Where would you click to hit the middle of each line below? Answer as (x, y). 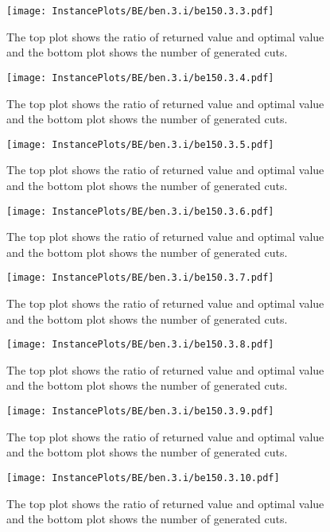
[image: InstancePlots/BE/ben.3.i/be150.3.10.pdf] (143, 478)
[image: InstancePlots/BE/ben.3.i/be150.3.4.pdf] (140, 78)
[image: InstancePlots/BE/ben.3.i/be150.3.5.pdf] (140, 144)
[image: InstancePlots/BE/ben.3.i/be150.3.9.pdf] (140, 412)
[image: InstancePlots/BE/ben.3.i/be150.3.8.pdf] (140, 345)
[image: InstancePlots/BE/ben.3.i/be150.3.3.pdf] (140, 11)
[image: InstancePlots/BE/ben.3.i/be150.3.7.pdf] (140, 278)
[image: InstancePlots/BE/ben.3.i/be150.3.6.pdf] (140, 211)
